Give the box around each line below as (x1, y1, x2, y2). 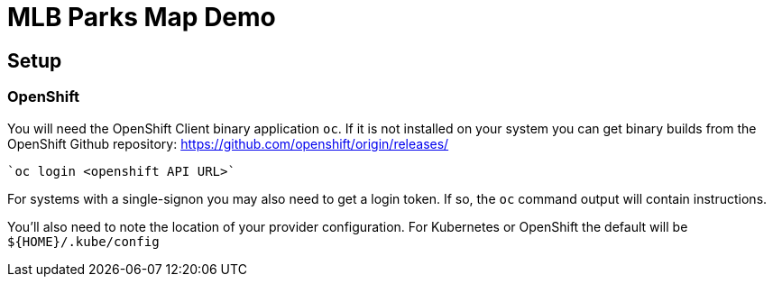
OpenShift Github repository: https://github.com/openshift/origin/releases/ (7, 135, 449, 151)
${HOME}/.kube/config (7, 234, 160, 249)
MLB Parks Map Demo (7, 2, 276, 32)
